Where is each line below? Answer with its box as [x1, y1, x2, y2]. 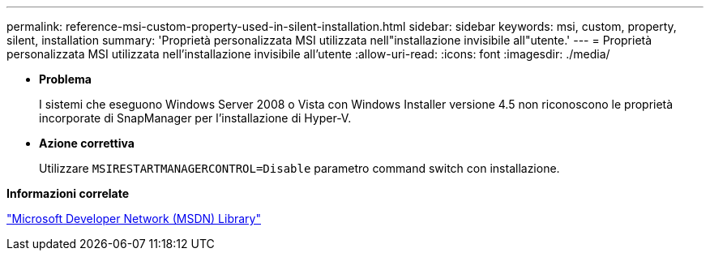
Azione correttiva [39, 136, 135, 150]
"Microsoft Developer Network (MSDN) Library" [6, 212, 261, 225]
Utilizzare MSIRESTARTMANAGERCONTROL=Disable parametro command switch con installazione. [39, 161, 560, 175]
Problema [39, 72, 92, 86]
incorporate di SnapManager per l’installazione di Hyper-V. [39, 111, 352, 125]
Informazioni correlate [6, 186, 130, 200]
